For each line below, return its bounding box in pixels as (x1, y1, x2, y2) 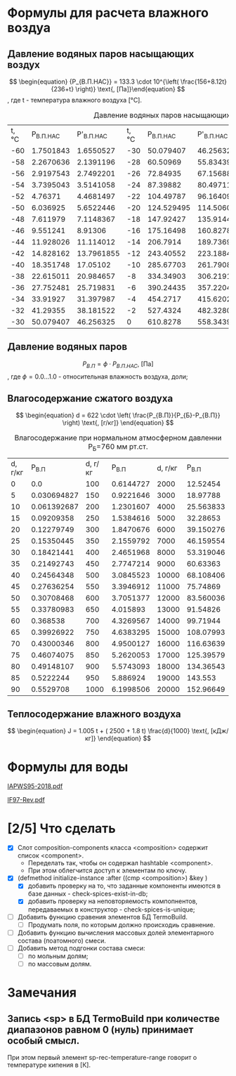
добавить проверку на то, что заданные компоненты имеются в (27, 881, 221, 890)
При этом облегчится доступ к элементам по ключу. (27, 866, 188, 875)
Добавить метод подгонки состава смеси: (17, 943, 145, 952)
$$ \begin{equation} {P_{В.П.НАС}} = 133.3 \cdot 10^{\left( (9, 77, 179, 86)
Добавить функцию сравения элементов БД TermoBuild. (17, 912, 188, 921)
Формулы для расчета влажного (7, 5, 209, 21)
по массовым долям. (27, 959, 92, 968)
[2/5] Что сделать (7, 820, 116, 836)
